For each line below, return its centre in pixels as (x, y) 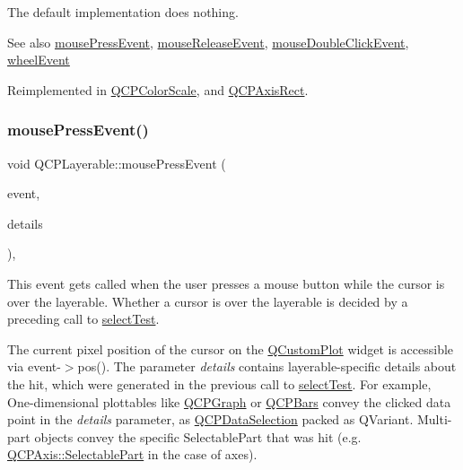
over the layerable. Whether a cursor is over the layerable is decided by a (208, 301)
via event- (34, 366)
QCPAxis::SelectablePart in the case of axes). (132, 454)
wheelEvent (39, 60)
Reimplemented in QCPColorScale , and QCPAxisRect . (158, 89)
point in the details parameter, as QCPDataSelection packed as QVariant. (210, 419)
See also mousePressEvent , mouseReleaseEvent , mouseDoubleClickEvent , (208, 42)
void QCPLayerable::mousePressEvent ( (117, 163)
